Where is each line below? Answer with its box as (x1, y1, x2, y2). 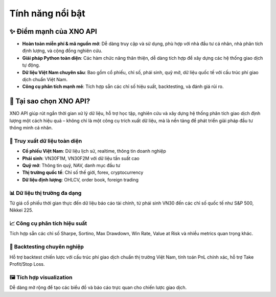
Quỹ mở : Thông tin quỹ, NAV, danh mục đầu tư (22, 163, 121, 169)
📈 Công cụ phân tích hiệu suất (9, 220, 87, 227)
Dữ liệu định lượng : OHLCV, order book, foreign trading (22, 176, 139, 182)
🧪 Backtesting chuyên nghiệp (9, 243, 84, 250)
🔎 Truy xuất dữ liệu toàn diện (9, 137, 82, 144)
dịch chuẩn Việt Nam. (22, 77, 68, 83)
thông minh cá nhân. (9, 125, 53, 131)
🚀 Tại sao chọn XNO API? (9, 97, 90, 106)
